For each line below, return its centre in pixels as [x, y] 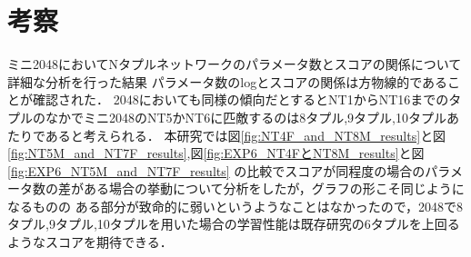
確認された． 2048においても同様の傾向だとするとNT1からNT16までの [241, 99]
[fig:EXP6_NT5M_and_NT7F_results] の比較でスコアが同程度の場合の [216, 170]
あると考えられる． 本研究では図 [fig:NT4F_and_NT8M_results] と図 [246, 135]
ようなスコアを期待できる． [90, 242]
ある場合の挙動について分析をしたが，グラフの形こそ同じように [274, 188]
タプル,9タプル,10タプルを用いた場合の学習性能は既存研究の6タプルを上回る [234, 224]
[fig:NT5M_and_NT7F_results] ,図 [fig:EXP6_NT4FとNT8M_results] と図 [216, 153]
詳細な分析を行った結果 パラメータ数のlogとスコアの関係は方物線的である [227, 81]
